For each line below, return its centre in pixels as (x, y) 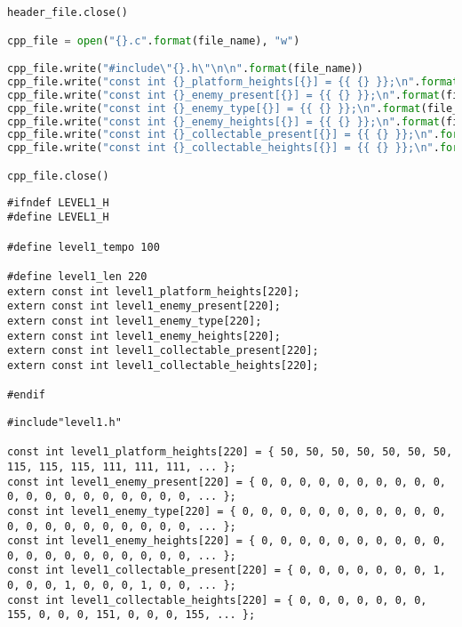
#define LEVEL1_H (58, 217)
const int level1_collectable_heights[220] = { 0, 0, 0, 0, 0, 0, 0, (217, 600)
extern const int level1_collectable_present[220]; (163, 351)
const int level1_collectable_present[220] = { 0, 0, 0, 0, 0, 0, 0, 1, (227, 571)
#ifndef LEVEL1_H (58, 202)
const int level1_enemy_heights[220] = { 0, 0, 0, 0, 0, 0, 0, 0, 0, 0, (227, 541)
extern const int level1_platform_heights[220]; (154, 291)
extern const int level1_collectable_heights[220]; (163, 365)
